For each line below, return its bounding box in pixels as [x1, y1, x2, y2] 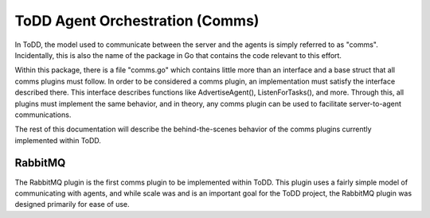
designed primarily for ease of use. [14, 200, 131, 209]
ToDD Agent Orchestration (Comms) [14, 12, 260, 29]
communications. [14, 110, 72, 119]
